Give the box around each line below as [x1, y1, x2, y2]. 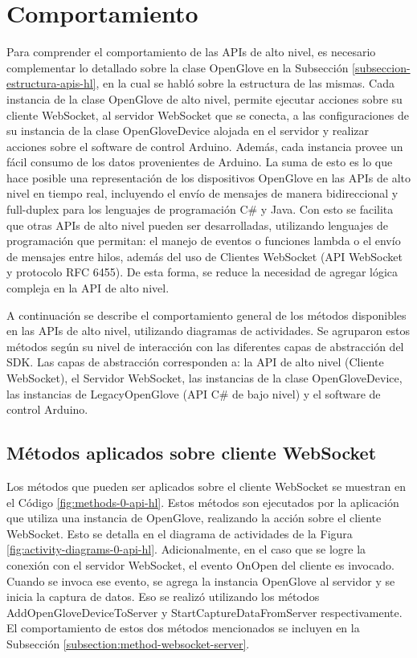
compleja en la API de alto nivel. [6, 280, 170, 296]
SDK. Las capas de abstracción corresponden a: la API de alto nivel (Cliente [6, 354, 384, 370]
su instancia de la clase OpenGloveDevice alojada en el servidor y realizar [6, 122, 370, 139]
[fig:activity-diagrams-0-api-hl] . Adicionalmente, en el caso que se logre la [6, 541, 366, 558]
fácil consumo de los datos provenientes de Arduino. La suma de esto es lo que [6, 153, 393, 170]
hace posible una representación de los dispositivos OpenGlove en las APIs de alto [6, 169, 411, 186]
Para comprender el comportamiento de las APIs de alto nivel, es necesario [6, 43, 376, 60]
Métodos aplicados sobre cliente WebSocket [6, 440, 377, 465]
